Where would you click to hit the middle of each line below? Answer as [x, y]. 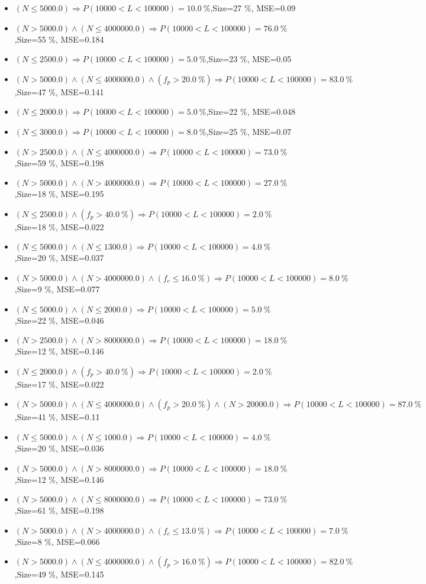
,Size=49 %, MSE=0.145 [59, 574]
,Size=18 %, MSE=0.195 [59, 194]
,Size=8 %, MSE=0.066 [57, 541]
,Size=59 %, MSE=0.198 [59, 162]
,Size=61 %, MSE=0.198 [59, 510]
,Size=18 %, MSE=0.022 [59, 226]
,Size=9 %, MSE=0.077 [57, 288]
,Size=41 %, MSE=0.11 [57, 417]
